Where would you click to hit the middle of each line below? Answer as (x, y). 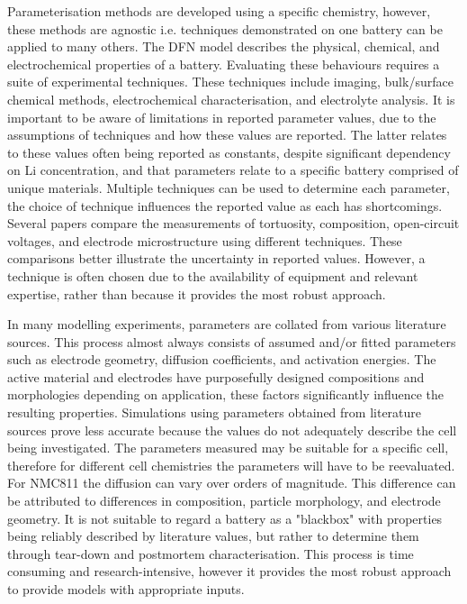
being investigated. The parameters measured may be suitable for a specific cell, (228, 448)
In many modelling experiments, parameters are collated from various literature (227, 324)
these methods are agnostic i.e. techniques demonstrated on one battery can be (225, 28)
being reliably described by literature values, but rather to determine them (213, 536)
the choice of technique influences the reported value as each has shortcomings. (225, 205)
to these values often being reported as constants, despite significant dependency (229, 152)
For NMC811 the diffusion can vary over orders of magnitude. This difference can (232, 483)
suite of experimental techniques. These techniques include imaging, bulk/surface (230, 82)
